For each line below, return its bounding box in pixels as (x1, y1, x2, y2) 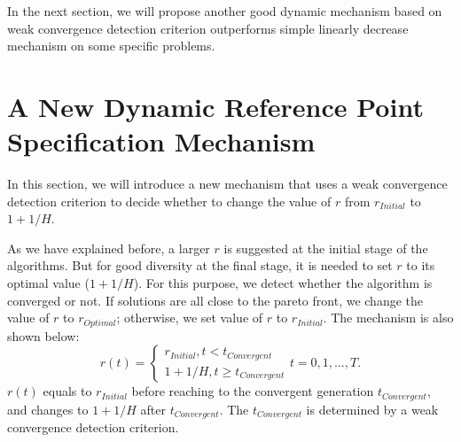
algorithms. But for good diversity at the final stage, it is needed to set (7, 256, 393, 275)
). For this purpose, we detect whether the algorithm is (133, 274, 433, 292)
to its (406, 256, 435, 275)
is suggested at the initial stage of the (223, 238, 428, 257)
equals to (43, 382, 92, 400)
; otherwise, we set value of (116, 308, 263, 327)
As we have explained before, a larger (7, 238, 210, 257)
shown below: (7, 326, 80, 345)
